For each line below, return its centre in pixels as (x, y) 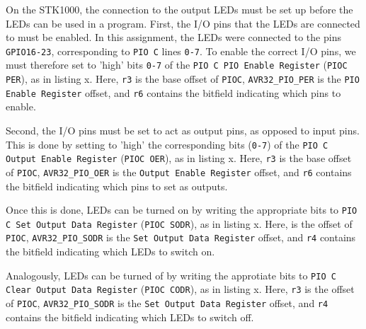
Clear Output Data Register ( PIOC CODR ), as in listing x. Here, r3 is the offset (180, 289)
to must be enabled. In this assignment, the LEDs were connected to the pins (173, 37)
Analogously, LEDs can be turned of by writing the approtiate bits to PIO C (171, 275)
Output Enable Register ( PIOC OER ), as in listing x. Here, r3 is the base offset (179, 158)
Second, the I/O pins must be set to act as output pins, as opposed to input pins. (183, 130)
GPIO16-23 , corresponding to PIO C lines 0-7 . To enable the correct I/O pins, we (181, 51)
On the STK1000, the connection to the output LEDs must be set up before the (179, 9)
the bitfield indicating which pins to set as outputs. (117, 186)
